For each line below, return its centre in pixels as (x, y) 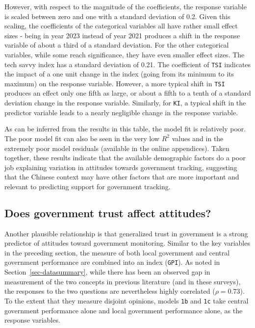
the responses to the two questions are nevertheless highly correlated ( (110, 291)
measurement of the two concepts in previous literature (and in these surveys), (123, 281)
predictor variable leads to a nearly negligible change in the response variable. (121, 112)
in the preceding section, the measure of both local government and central (117, 252)
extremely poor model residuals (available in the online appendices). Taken (117, 148)
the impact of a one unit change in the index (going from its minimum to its (119, 74)
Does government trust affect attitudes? (108, 213)
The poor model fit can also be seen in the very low (82, 138)
